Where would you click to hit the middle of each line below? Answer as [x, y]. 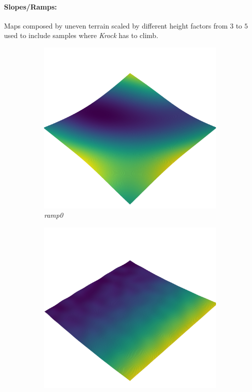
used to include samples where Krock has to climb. [81, 35]
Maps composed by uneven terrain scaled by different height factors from [116, 25]
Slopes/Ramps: [30, 6]
